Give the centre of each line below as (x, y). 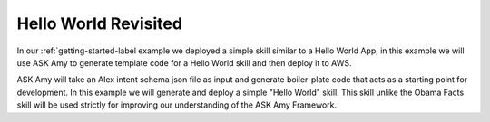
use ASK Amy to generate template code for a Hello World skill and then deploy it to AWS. (184, 62)
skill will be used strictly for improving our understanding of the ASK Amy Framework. (177, 105)
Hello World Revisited (100, 23)
